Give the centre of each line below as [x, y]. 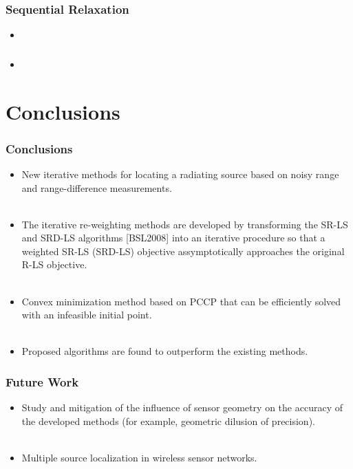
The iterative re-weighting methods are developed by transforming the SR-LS [185, 224]
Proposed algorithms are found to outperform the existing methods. [165, 351]
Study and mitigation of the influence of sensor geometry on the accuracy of [182, 407]
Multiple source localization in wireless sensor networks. [139, 458]
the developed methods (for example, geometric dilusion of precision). [168, 421]
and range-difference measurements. [97, 187]
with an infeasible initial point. [87, 315]
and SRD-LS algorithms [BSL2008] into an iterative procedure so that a [173, 238]
